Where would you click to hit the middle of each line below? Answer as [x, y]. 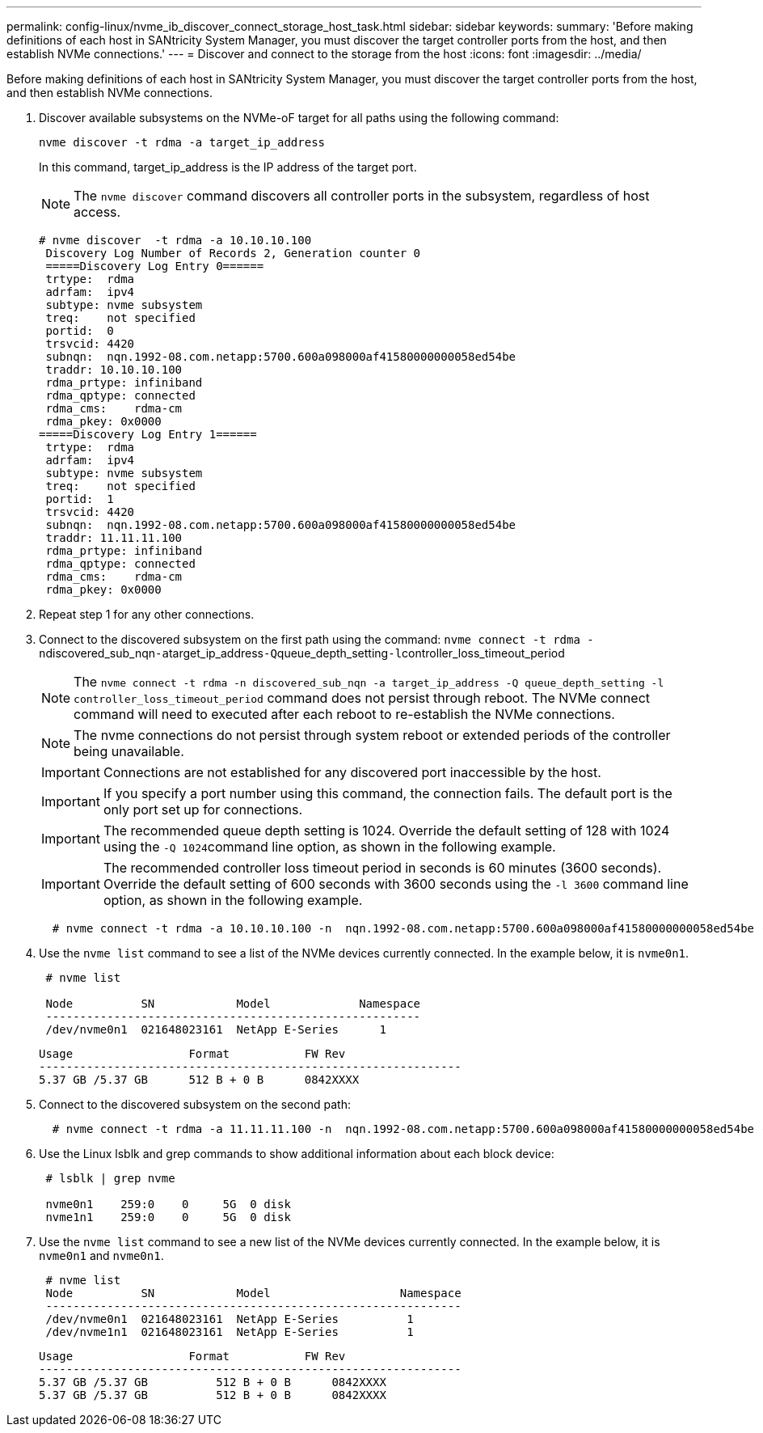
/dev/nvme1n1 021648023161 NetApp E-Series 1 [230, 1332]
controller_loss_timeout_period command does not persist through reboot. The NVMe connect [362, 698]
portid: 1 [80, 499]
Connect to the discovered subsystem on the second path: [195, 1104]
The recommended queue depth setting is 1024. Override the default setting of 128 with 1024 [386, 831]
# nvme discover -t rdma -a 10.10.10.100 [175, 240]
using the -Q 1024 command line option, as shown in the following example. [329, 847]
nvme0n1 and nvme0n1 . [101, 1255]
